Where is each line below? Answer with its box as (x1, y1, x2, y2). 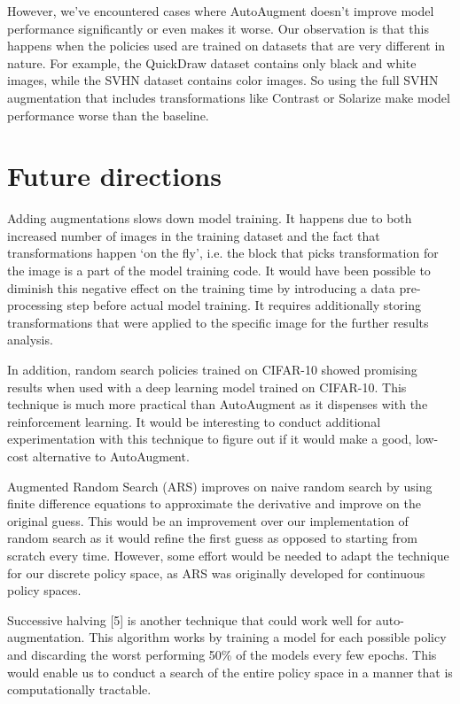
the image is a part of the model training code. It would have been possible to (7, 261, 431, 280)
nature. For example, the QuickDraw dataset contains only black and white (7, 53, 417, 72)
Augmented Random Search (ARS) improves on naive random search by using (7, 476, 433, 495)
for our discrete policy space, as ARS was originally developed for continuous (7, 563, 425, 582)
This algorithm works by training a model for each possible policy (89, 628, 447, 646)
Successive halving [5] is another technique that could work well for (7, 610, 372, 629)
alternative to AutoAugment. (32, 447, 190, 465)
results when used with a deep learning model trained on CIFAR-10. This (7, 377, 407, 396)
